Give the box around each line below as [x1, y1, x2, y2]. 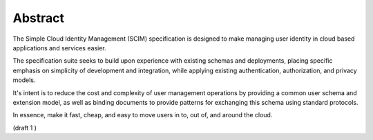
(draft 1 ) [12, 123, 37, 132]
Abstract [12, 10, 65, 26]
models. [12, 76, 36, 84]
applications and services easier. [12, 43, 106, 52]
